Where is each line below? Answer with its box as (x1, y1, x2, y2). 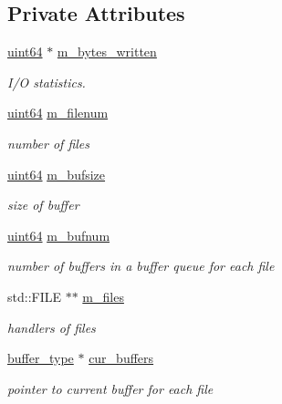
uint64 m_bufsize (7, 164, 106, 183)
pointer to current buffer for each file (7, 378, 214, 398)
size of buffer (7, 195, 79, 214)
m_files (82, 286, 124, 306)
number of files (7, 133, 90, 152)
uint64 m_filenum (7, 103, 109, 122)
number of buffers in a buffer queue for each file (7, 256, 275, 275)
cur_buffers (89, 348, 154, 368)
